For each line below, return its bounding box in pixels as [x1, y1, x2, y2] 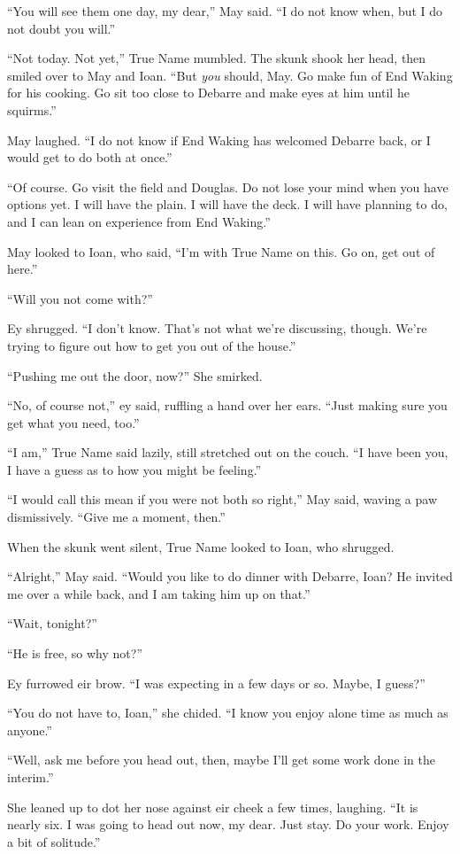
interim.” [7, 768, 54, 786]
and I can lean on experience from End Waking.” [7, 212, 271, 230]
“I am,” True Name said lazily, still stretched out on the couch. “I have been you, [7, 443, 448, 462]
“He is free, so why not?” [7, 644, 142, 663]
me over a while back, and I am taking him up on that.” [7, 584, 310, 602]
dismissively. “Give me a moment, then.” [7, 508, 226, 526]
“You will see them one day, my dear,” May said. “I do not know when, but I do [7, 2, 443, 19]
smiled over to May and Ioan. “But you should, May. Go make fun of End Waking [7, 66, 453, 84]
